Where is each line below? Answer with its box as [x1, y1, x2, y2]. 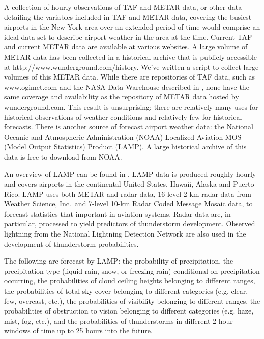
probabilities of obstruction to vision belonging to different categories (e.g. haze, [4, 305, 254, 316]
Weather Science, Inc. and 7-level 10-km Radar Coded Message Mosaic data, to [4, 198, 253, 209]
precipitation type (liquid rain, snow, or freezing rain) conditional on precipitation [4, 265, 260, 276]
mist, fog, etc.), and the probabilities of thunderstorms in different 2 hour [4, 315, 233, 326]
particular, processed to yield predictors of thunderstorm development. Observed [4, 218, 255, 229]
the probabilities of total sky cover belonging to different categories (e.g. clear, [4, 285, 248, 296]
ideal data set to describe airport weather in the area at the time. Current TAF [4, 31, 252, 42]
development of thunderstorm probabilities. [4, 238, 139, 249]
